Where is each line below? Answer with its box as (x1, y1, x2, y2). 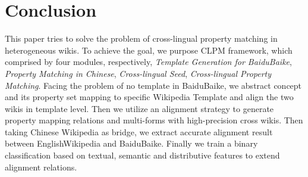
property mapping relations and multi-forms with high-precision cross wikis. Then (5, 114, 303, 126)
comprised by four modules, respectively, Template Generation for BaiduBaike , (5, 55, 292, 68)
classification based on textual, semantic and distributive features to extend (5, 149, 280, 162)
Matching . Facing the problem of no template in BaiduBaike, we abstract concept (5, 79, 302, 91)
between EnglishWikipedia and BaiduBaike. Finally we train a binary (5, 137, 258, 150)
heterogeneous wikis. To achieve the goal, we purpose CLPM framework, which (5, 44, 293, 56)
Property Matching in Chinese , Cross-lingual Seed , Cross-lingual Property (5, 67, 272, 79)
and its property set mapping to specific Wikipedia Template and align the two (5, 91, 294, 103)
